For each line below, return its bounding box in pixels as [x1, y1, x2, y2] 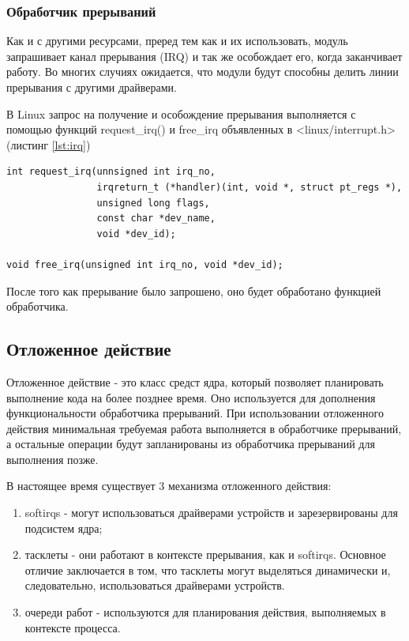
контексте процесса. [24, 619, 121, 635]
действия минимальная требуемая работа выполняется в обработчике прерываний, [6, 420, 402, 436]
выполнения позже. [6, 451, 99, 467]
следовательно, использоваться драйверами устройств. [24, 577, 285, 594]
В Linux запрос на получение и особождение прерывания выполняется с [6, 105, 356, 122]
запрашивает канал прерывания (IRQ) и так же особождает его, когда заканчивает [6, 47, 403, 64]
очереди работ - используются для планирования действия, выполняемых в [24, 604, 386, 620]
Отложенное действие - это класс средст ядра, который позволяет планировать [6, 373, 384, 390]
